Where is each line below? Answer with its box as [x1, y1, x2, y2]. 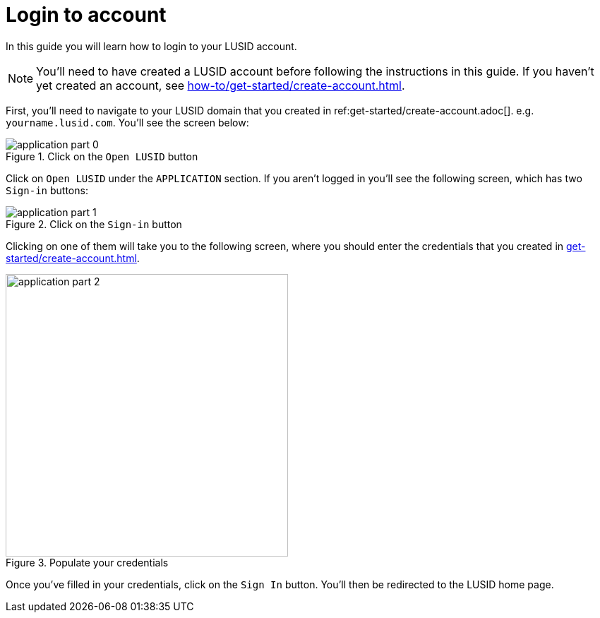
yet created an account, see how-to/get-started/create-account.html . [36, 78, 405, 93]
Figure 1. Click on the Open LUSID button [6, 150, 198, 162]
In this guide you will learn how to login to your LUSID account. [6, 40, 297, 52]
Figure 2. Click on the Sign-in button [6, 218, 182, 230]
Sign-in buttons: [6, 184, 88, 196]
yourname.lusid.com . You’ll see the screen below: [6, 116, 249, 129]
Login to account [6, 3, 167, 27]
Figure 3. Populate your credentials [6, 556, 169, 569]
